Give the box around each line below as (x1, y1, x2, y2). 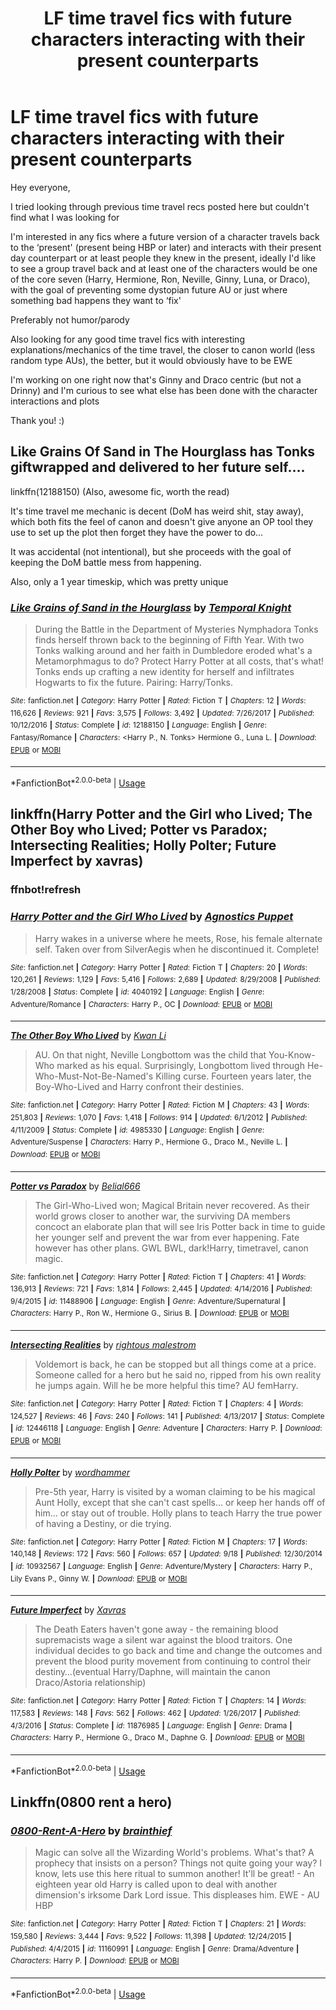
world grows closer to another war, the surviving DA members (34, 1210, 291, 1222)
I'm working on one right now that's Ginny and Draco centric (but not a (10, 373, 302, 386)
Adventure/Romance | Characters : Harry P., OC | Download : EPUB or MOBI (10, 999, 273, 1009)
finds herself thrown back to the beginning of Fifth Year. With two (34, 634, 305, 646)
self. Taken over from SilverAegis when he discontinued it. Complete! (34, 943, 320, 955)
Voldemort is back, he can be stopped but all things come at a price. (34, 1358, 317, 1371)
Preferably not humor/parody (10, 313, 130, 326)
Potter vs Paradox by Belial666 (10, 1180, 141, 1192)
